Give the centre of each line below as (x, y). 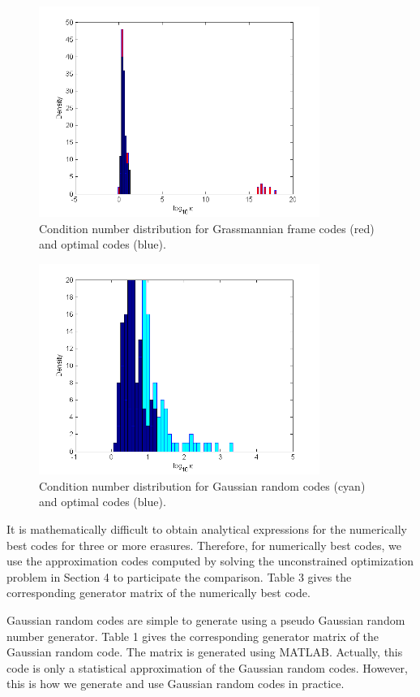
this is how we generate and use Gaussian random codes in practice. (176, 684)
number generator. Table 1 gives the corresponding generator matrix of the (193, 636)
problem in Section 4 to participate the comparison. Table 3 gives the (179, 576)
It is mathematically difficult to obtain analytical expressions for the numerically (207, 528)
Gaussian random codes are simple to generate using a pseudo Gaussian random (206, 619)
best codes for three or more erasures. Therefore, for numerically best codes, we (204, 545)
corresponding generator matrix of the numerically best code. (159, 593)
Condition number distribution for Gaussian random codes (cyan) (202, 485)
